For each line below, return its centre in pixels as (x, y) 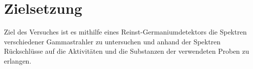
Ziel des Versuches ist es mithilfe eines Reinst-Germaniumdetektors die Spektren (126, 32)
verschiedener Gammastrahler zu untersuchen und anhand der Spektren (112, 41)
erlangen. (18, 60)
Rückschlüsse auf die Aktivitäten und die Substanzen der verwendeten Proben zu (127, 51)
